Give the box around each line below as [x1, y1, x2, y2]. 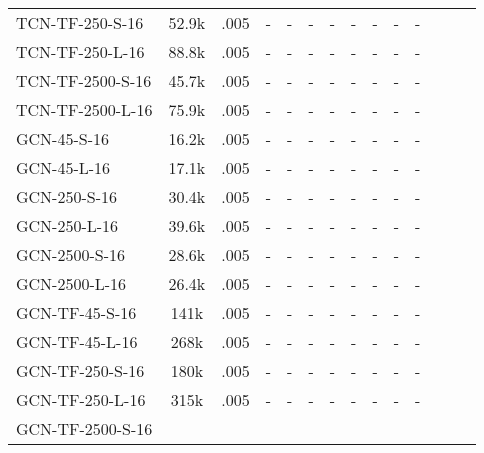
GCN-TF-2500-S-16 [16, 417, 153, 440]
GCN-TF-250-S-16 [16, 359, 145, 382]
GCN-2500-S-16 [16, 243, 125, 266]
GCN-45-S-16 [16, 127, 109, 150]
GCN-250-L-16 [16, 214, 119, 237]
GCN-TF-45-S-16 [16, 301, 137, 324]
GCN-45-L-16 [16, 156, 111, 179]
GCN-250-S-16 [16, 185, 117, 208]
